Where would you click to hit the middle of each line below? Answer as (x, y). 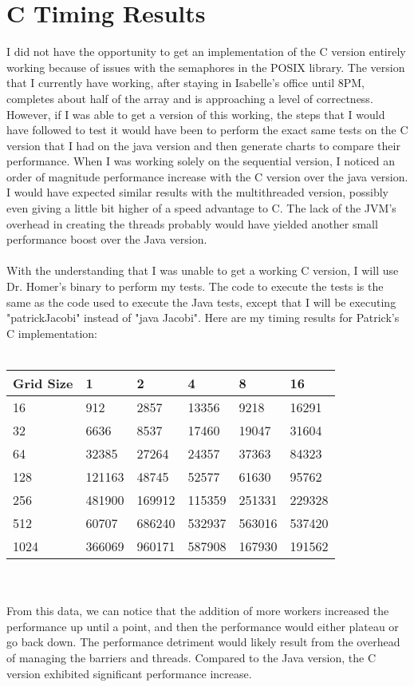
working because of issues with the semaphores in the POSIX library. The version (206, 67)
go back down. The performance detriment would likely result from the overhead (203, 642)
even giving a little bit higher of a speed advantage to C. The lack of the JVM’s (201, 208)
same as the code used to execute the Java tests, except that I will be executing (201, 302)
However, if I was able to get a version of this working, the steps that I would (196, 114)
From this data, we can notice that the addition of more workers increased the (198, 611)
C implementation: (52, 333)
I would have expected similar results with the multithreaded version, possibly (197, 192)
